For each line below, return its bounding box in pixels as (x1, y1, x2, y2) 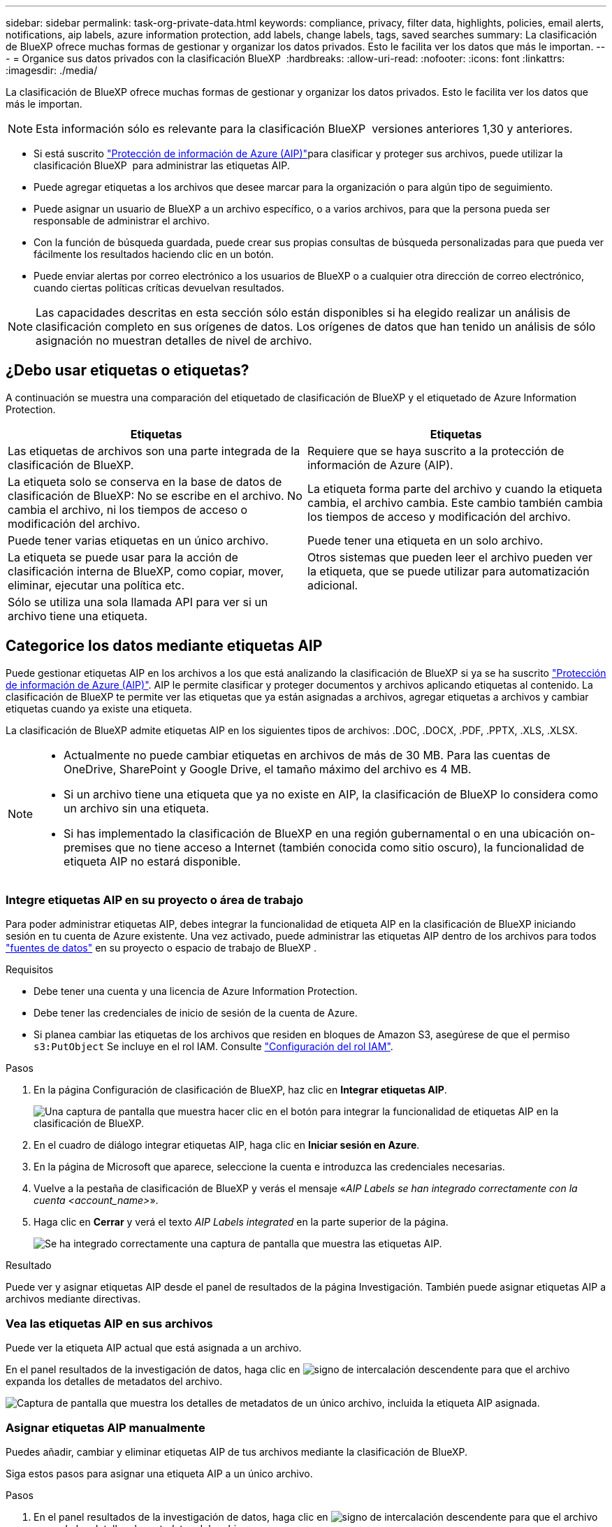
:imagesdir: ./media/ (6, 64, 98, 76)
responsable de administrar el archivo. (34, 215, 210, 227)
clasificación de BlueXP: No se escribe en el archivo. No (8, 488, 303, 503)
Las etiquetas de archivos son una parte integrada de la (8, 443, 300, 458)
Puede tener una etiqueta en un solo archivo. (307, 533, 544, 547)
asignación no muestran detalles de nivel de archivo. (36, 334, 312, 347)
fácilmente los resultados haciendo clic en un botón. (34, 248, 274, 260)
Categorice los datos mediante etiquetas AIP (6, 637, 323, 655)
